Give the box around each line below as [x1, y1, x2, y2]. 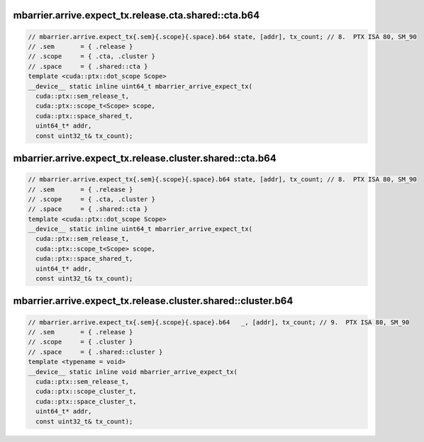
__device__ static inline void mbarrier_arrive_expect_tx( [28, 368, 238, 375]
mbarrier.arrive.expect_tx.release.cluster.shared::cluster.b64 [13, 295, 294, 307]
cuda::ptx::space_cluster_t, [35, 397, 138, 405]
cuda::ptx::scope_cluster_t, [35, 387, 138, 396]
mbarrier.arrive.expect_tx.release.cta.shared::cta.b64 [13, 9, 260, 21]
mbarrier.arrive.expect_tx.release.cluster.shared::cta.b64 [13, 152, 277, 164]
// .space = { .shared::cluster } [28, 348, 163, 356]
